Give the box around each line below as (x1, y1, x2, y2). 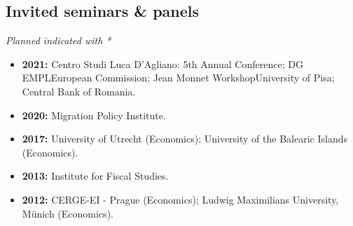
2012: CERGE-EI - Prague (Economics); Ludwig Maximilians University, (22, 192, 339, 206)
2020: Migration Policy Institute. (22, 107, 166, 122)
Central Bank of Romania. (22, 84, 136, 98)
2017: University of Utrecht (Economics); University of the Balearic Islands (22, 131, 347, 146)
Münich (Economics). (22, 206, 113, 220)
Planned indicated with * (6, 33, 111, 48)
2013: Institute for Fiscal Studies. (22, 168, 169, 183)
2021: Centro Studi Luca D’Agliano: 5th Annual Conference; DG (22, 56, 303, 71)
